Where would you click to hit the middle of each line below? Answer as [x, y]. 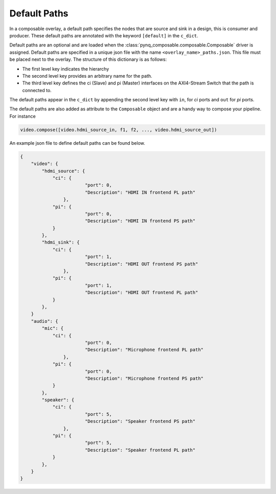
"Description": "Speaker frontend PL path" [140, 450]
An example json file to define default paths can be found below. [77, 143]
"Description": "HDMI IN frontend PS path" [140, 221]
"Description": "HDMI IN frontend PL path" [140, 192]
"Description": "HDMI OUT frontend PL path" [141, 293]
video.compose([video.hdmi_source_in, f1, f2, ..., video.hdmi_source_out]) [119, 130]
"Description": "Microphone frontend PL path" [144, 350]
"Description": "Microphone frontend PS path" [144, 378]
